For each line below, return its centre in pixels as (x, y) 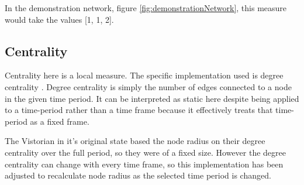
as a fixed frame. (60, 121)
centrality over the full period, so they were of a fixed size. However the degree (145, 152)
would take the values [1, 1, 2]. (59, 19)
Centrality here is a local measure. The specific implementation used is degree (144, 75)
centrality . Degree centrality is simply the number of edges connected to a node (148, 86)
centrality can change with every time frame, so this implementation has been (144, 164)
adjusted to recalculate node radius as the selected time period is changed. (138, 175)
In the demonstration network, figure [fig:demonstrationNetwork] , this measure (146, 8)
